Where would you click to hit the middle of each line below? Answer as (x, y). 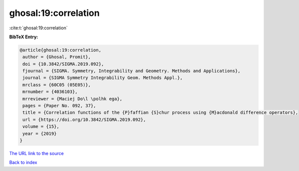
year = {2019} (40, 133)
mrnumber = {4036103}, (50, 92)
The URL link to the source (37, 153)
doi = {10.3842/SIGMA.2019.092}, (63, 64)
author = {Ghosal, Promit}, (57, 57)
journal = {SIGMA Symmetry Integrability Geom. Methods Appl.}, (103, 78)
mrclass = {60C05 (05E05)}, (57, 85)
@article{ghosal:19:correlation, (61, 50)
